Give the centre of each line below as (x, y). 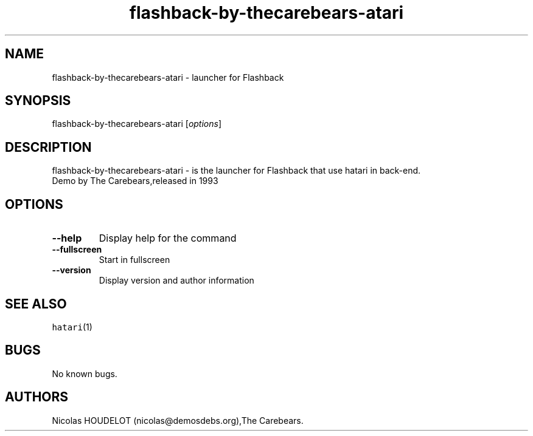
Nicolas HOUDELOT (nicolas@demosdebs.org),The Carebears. (178, 420)
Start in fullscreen (134, 260)
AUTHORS (37, 397)
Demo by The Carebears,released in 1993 (135, 181)
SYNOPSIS (38, 101)
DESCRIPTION (48, 147)
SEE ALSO (36, 304)
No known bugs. (85, 373)
